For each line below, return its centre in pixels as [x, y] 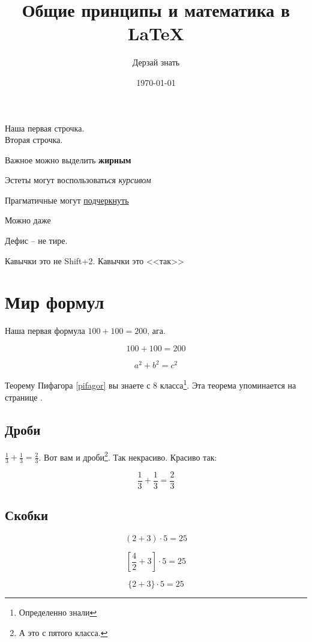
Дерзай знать [156, 62]
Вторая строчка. [34, 140]
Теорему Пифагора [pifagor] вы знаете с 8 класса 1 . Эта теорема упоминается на [151, 384]
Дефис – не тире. [36, 241]
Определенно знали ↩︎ [58, 612]
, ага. [156, 331]
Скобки [27, 515]
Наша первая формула [45, 331]
